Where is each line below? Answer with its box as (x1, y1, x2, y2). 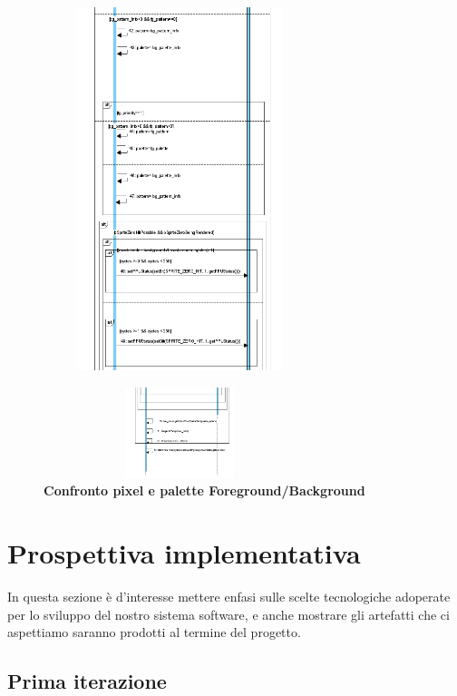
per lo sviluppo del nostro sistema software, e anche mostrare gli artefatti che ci (7, 604, 450, 623)
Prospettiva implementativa (7, 534, 361, 571)
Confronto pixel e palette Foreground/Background (44, 481, 365, 500)
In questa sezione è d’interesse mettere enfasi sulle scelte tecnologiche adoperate (7, 586, 451, 605)
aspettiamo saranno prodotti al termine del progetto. (7, 622, 301, 642)
